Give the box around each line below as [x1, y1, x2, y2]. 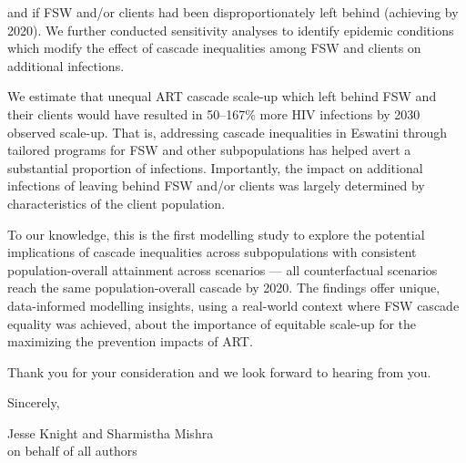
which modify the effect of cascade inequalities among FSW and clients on [7, 38, 421, 57]
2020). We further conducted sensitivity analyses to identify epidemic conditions [7, 20, 454, 39]
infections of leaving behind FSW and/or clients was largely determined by [7, 176, 425, 195]
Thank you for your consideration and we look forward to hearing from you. [7, 362, 431, 381]
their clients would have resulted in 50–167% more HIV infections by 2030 [7, 104, 420, 123]
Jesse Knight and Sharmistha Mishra [7, 423, 214, 442]
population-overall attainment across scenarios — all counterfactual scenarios [7, 260, 438, 279]
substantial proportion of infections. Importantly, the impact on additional [7, 158, 423, 177]
